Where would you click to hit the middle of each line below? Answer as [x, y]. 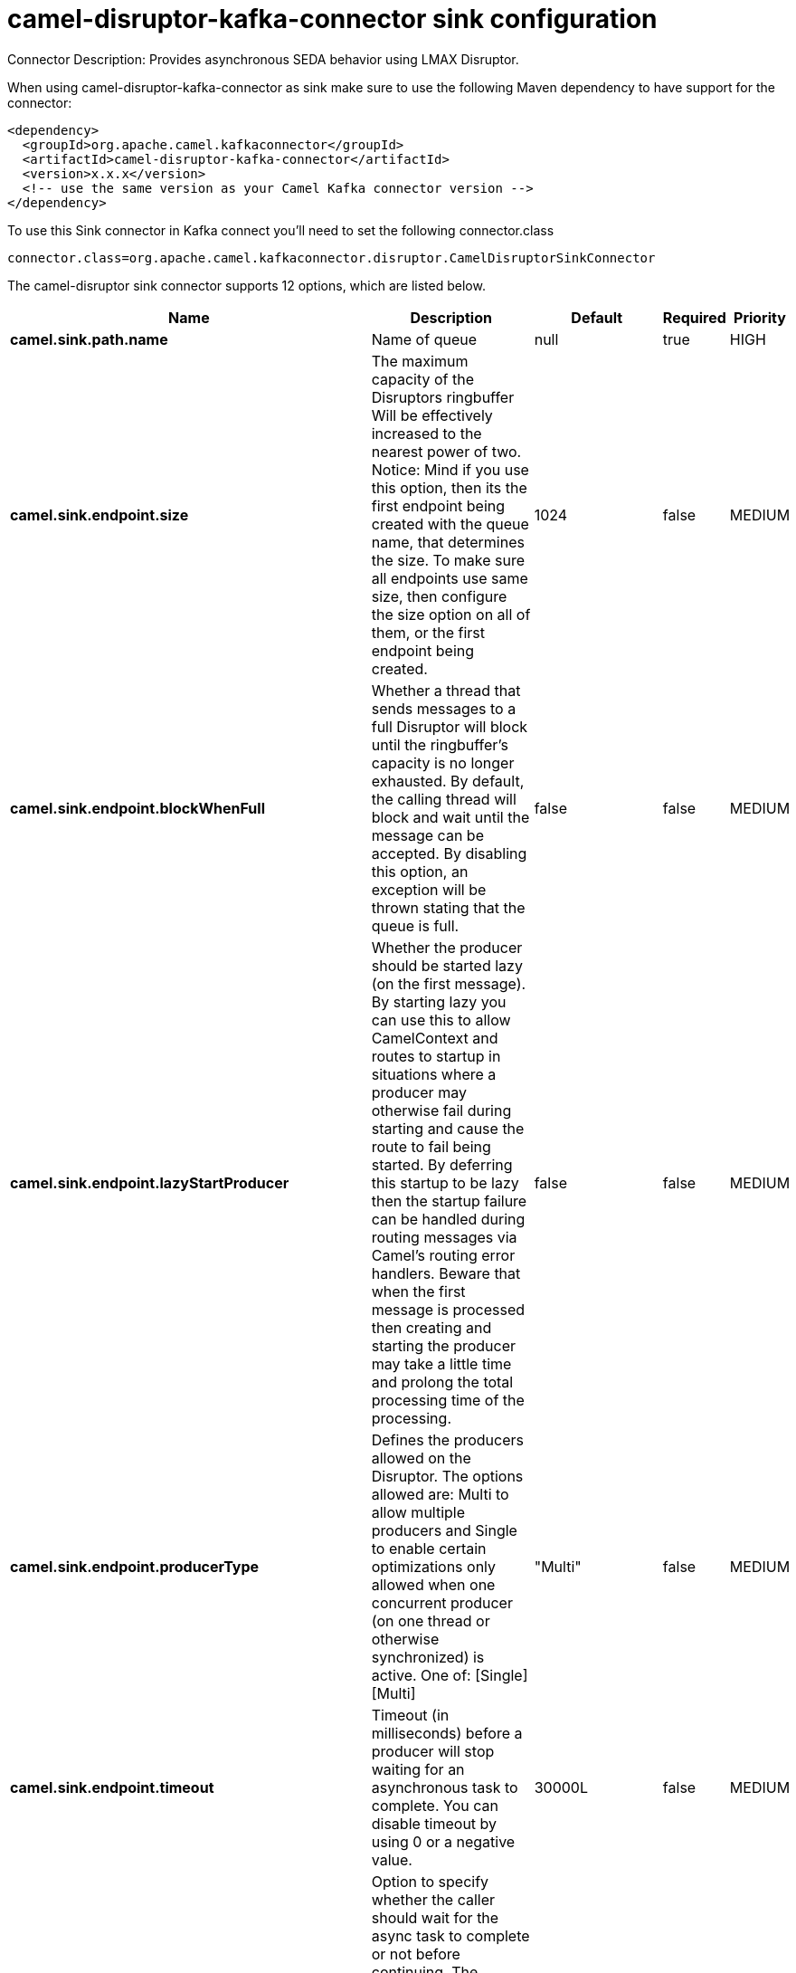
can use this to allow [441, 1020]
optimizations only [434, 1566]
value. [392, 1859]
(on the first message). [449, 983]
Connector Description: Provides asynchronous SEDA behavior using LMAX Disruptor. [263, 59]
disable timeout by [434, 1823]
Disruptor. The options [447, 1476]
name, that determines [448, 542]
